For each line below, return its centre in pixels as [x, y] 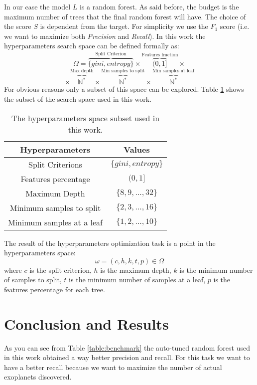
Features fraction [160, 55]
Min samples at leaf [174, 71]
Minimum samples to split [55, 207]
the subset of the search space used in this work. [78, 98]
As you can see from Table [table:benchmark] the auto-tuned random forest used [127, 347]
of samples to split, [33, 280]
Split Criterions [55, 164]
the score [18, 26]
